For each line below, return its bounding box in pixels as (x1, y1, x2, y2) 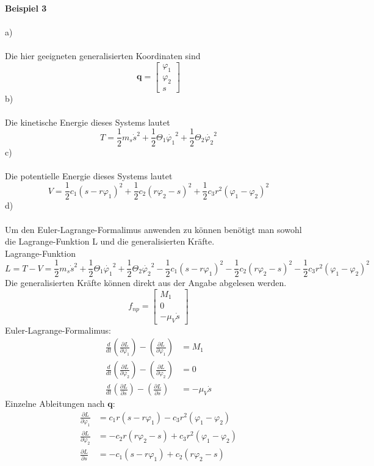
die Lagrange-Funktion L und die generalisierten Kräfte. (5, 235, 215, 248)
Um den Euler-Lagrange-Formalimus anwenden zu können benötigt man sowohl (5, 223, 302, 235)
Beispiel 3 (5, 2, 47, 14)
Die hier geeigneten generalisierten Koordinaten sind (5, 49, 201, 62)
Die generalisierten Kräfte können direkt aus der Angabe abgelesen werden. (5, 276, 287, 289)
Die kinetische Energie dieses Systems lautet (5, 115, 170, 128)
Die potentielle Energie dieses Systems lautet (5, 169, 173, 182)
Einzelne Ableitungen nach (5, 397, 105, 410)
